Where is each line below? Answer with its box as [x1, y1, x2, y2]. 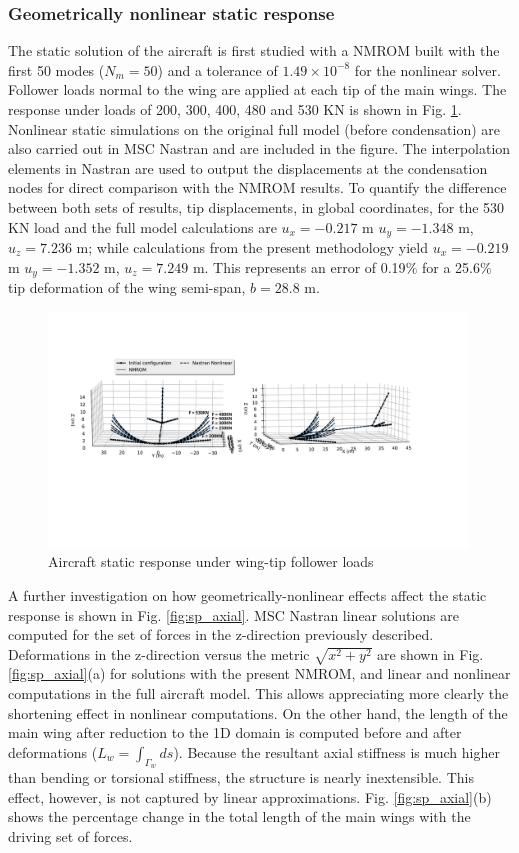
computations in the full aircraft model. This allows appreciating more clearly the [8, 683, 509, 704]
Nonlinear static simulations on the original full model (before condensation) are [8, 118, 501, 139]
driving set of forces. [8, 825, 133, 846]
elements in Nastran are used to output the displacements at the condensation [8, 157, 488, 178]
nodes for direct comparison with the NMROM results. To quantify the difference [8, 177, 507, 198]
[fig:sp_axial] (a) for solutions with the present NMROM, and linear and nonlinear [8, 663, 511, 684]
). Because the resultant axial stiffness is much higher [173, 741, 500, 762]
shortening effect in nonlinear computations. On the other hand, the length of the [8, 702, 508, 723]
